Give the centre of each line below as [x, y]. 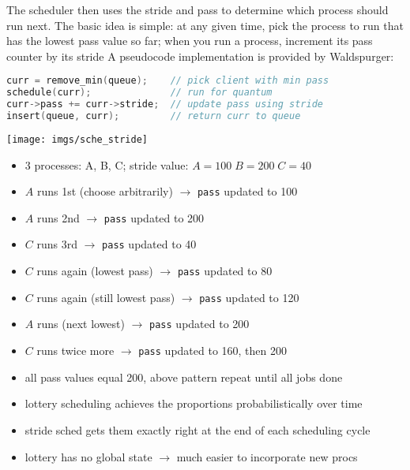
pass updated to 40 [149, 244]
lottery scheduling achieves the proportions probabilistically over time [194, 403]
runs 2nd [58, 217]
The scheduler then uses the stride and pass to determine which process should [197, 9]
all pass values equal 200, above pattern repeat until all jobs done [184, 377]
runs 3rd [57, 244]
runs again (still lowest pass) [106, 297]
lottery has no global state [88, 456]
